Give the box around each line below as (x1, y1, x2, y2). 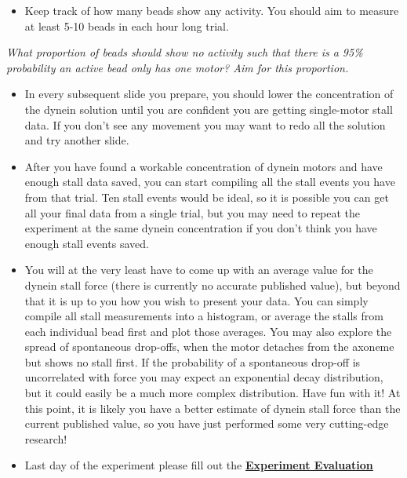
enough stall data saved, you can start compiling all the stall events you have (24, 173, 395, 190)
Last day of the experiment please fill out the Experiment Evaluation (24, 457, 373, 473)
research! (24, 430, 67, 447)
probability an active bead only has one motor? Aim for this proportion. (6, 59, 349, 75)
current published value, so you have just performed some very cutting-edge (24, 415, 389, 432)
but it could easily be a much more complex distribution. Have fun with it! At (24, 385, 401, 401)
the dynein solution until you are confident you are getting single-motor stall (24, 100, 393, 117)
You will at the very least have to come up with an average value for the (24, 261, 373, 278)
